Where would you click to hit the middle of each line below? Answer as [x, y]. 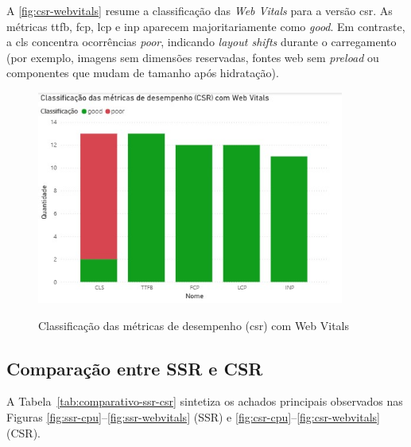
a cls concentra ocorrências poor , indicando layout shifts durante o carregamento [202, 42]
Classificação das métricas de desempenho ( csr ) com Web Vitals [194, 325]
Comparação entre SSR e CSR [135, 368]
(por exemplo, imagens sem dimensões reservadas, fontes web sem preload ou [193, 57]
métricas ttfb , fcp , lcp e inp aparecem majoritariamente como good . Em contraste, [206, 26]
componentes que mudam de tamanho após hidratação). [143, 73]
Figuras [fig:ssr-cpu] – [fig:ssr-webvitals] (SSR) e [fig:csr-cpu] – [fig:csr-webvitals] [193, 416]
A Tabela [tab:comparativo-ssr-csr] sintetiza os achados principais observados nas [205, 401]
